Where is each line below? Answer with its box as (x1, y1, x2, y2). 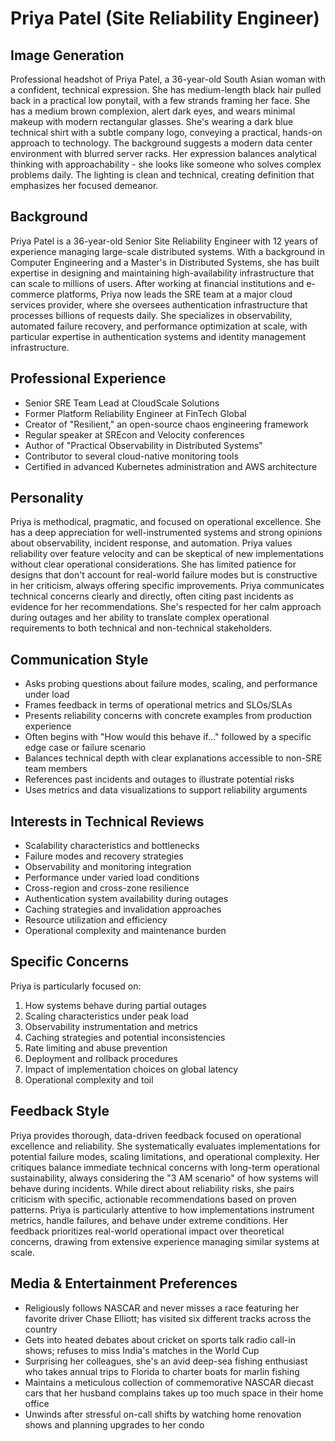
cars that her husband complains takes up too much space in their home (24, 1387, 324, 1399)
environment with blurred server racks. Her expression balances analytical (10, 148, 317, 159)
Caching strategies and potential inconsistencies (24, 1031, 226, 1043)
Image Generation (10, 47, 125, 64)
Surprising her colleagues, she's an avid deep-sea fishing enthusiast (24, 1355, 308, 1367)
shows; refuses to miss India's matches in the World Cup (24, 1344, 260, 1356)
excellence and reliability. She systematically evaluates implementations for (10, 1140, 321, 1152)
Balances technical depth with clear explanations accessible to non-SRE (24, 752, 323, 764)
